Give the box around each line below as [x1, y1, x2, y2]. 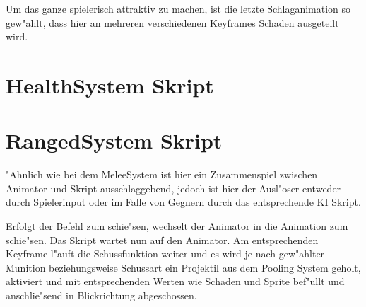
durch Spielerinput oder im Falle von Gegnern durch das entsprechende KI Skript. [6, 195, 361, 209]
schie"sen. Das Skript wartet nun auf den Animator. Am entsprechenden [6, 232, 319, 247]
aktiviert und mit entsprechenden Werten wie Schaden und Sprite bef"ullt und [6, 274, 345, 289]
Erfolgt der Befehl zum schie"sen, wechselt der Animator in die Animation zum [6, 219, 348, 233]
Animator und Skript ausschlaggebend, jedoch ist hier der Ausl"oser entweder [6, 180, 341, 195]
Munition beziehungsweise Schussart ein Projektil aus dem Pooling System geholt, [6, 260, 361, 274]
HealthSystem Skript [6, 70, 214, 99]
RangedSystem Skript [6, 126, 223, 155]
